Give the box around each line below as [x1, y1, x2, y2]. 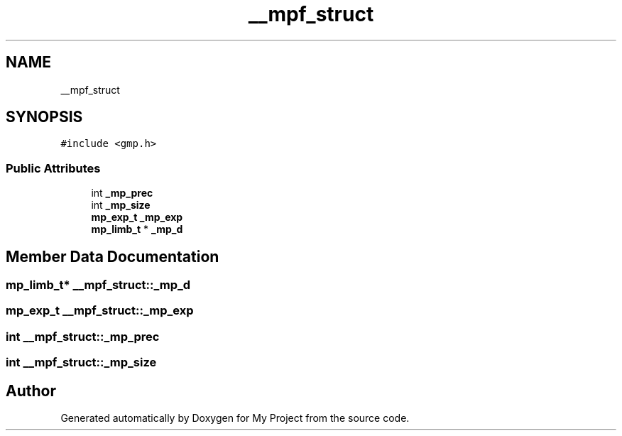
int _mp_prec [91, 187, 153, 200]
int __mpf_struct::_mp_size [6, 355, 157, 370]
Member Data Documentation [6, 247, 219, 266]
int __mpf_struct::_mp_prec [6, 329, 160, 344]
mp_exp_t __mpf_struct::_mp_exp [6, 303, 194, 318]
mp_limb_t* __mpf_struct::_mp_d [6, 278, 191, 293]
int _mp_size [91, 199, 151, 212]
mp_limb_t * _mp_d [91, 223, 183, 236]
